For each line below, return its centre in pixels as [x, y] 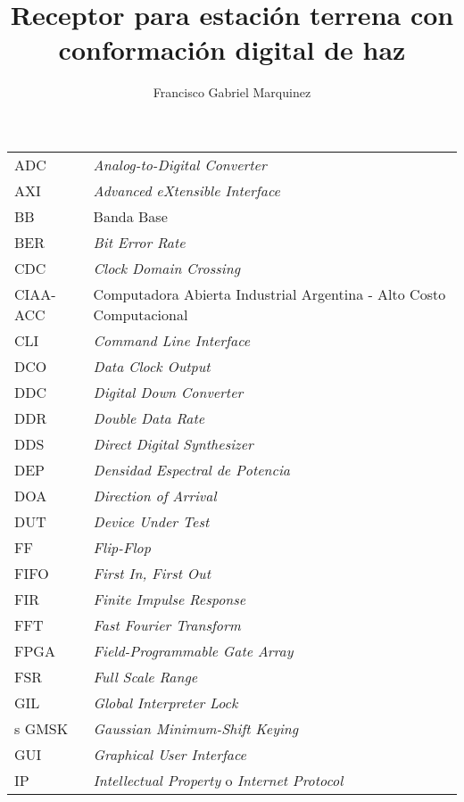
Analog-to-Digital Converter [180, 164]
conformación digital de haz [232, 50]
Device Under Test [151, 521]
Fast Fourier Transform [167, 624]
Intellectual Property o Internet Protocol [218, 780]
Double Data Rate [149, 418]
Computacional [141, 314]
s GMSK [41, 728]
